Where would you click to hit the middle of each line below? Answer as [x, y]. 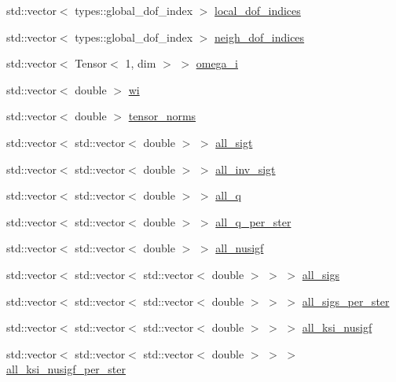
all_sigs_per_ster [346, 301]
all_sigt [234, 142]
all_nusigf [240, 248]
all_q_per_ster [253, 221]
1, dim [141, 63]
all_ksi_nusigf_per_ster [66, 369]
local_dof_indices [258, 10]
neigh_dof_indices [260, 37]
